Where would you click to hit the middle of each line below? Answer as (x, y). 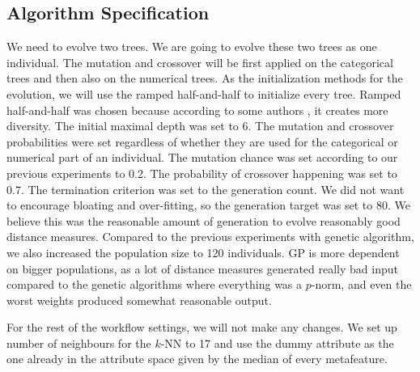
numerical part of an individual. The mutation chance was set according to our (202, 157)
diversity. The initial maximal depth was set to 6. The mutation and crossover (200, 126)
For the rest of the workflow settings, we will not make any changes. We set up (202, 327)
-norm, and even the (361, 284)
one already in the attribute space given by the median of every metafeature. (197, 359)
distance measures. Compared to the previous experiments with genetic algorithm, (210, 237)
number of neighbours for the (79, 342)
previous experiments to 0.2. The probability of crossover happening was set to (202, 173)
